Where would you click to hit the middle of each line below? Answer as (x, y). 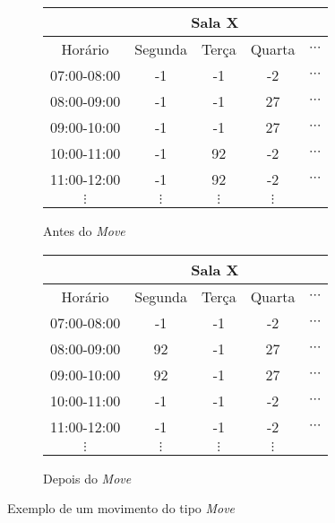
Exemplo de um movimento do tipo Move (121, 508)
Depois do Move (87, 478)
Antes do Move (84, 231)
